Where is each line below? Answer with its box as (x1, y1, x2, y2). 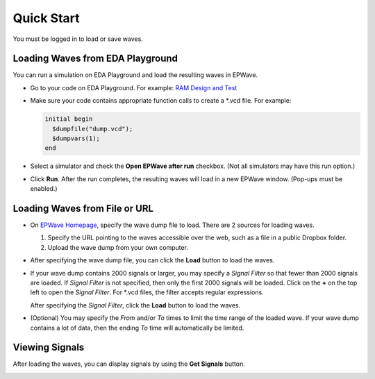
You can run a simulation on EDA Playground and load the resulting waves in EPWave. (12, 71, 258, 79)
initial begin (44, 115, 93, 123)
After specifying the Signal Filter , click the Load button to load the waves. (30, 301, 241, 309)
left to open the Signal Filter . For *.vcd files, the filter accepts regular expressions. (30, 288, 264, 296)
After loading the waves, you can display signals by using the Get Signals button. (12, 360, 246, 368)
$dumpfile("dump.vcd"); (52, 125, 133, 133)
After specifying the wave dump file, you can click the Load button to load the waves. (30, 256, 275, 264)
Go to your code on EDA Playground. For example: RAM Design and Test (30, 83, 237, 92)
